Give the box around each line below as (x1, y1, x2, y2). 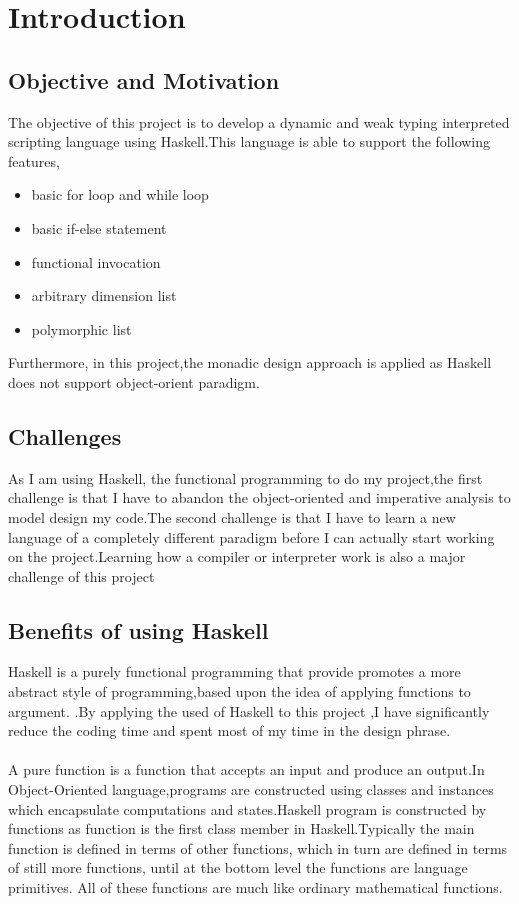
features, (8, 150, 60, 171)
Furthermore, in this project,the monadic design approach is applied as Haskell (8, 352, 492, 373)
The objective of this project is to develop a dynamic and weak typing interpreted (8, 111, 510, 132)
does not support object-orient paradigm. (8, 371, 260, 392)
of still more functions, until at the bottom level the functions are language (8, 857, 468, 878)
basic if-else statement (31, 217, 167, 238)
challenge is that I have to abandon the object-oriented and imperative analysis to (8, 487, 511, 508)
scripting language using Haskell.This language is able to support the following (8, 131, 491, 152)
